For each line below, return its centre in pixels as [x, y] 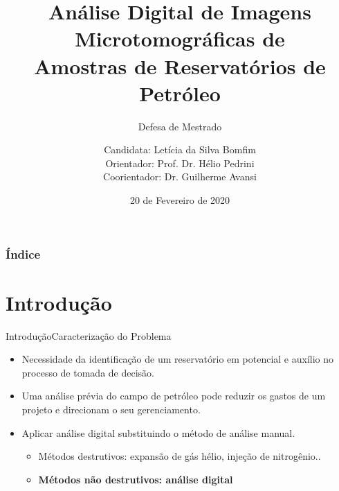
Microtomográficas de [180, 38]
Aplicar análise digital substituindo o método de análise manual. [158, 432]
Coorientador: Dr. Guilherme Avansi [180, 176]
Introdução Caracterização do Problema [89, 335]
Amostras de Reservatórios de [180, 66]
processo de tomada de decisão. [88, 372]
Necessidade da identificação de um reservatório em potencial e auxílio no [178, 359]
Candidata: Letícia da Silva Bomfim [180, 149]
